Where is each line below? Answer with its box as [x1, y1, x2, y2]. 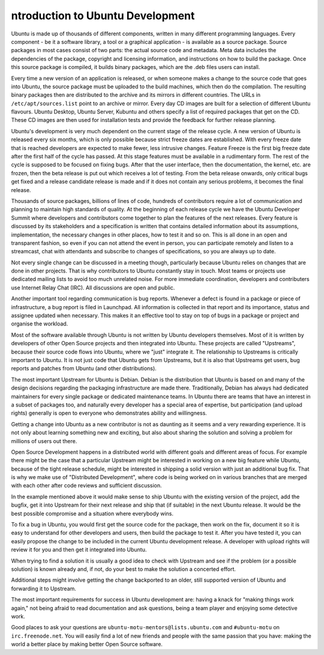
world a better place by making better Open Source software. [11, 641, 163, 648]
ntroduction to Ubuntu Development [11, 9, 195, 22]
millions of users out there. [11, 437, 77, 444]
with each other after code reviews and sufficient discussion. [11, 482, 162, 489]
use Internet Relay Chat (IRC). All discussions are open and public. [11, 284, 175, 291]
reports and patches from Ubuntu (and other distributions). [11, 365, 157, 372]
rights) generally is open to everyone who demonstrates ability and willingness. [11, 409, 207, 417]
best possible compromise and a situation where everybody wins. [11, 510, 174, 517]
